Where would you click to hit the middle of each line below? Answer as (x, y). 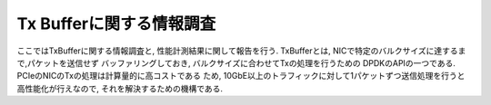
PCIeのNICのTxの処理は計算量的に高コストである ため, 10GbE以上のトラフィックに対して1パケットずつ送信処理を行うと (241, 76)
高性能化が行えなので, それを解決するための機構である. (120, 88)
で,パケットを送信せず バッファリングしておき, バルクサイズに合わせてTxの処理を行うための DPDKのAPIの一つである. (236, 62)
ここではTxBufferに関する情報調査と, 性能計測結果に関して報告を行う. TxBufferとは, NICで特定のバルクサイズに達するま (241, 51)
